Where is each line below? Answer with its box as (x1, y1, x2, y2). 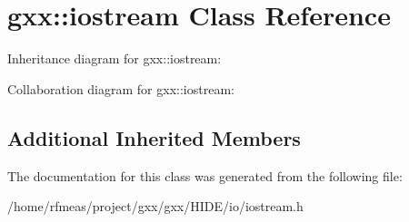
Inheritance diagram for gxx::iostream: (7, 49, 222, 68)
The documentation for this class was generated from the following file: (7, 166, 403, 185)
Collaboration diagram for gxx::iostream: (7, 79, 234, 98)
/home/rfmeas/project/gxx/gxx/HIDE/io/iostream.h (7, 197, 304, 216)
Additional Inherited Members (7, 123, 301, 151)
